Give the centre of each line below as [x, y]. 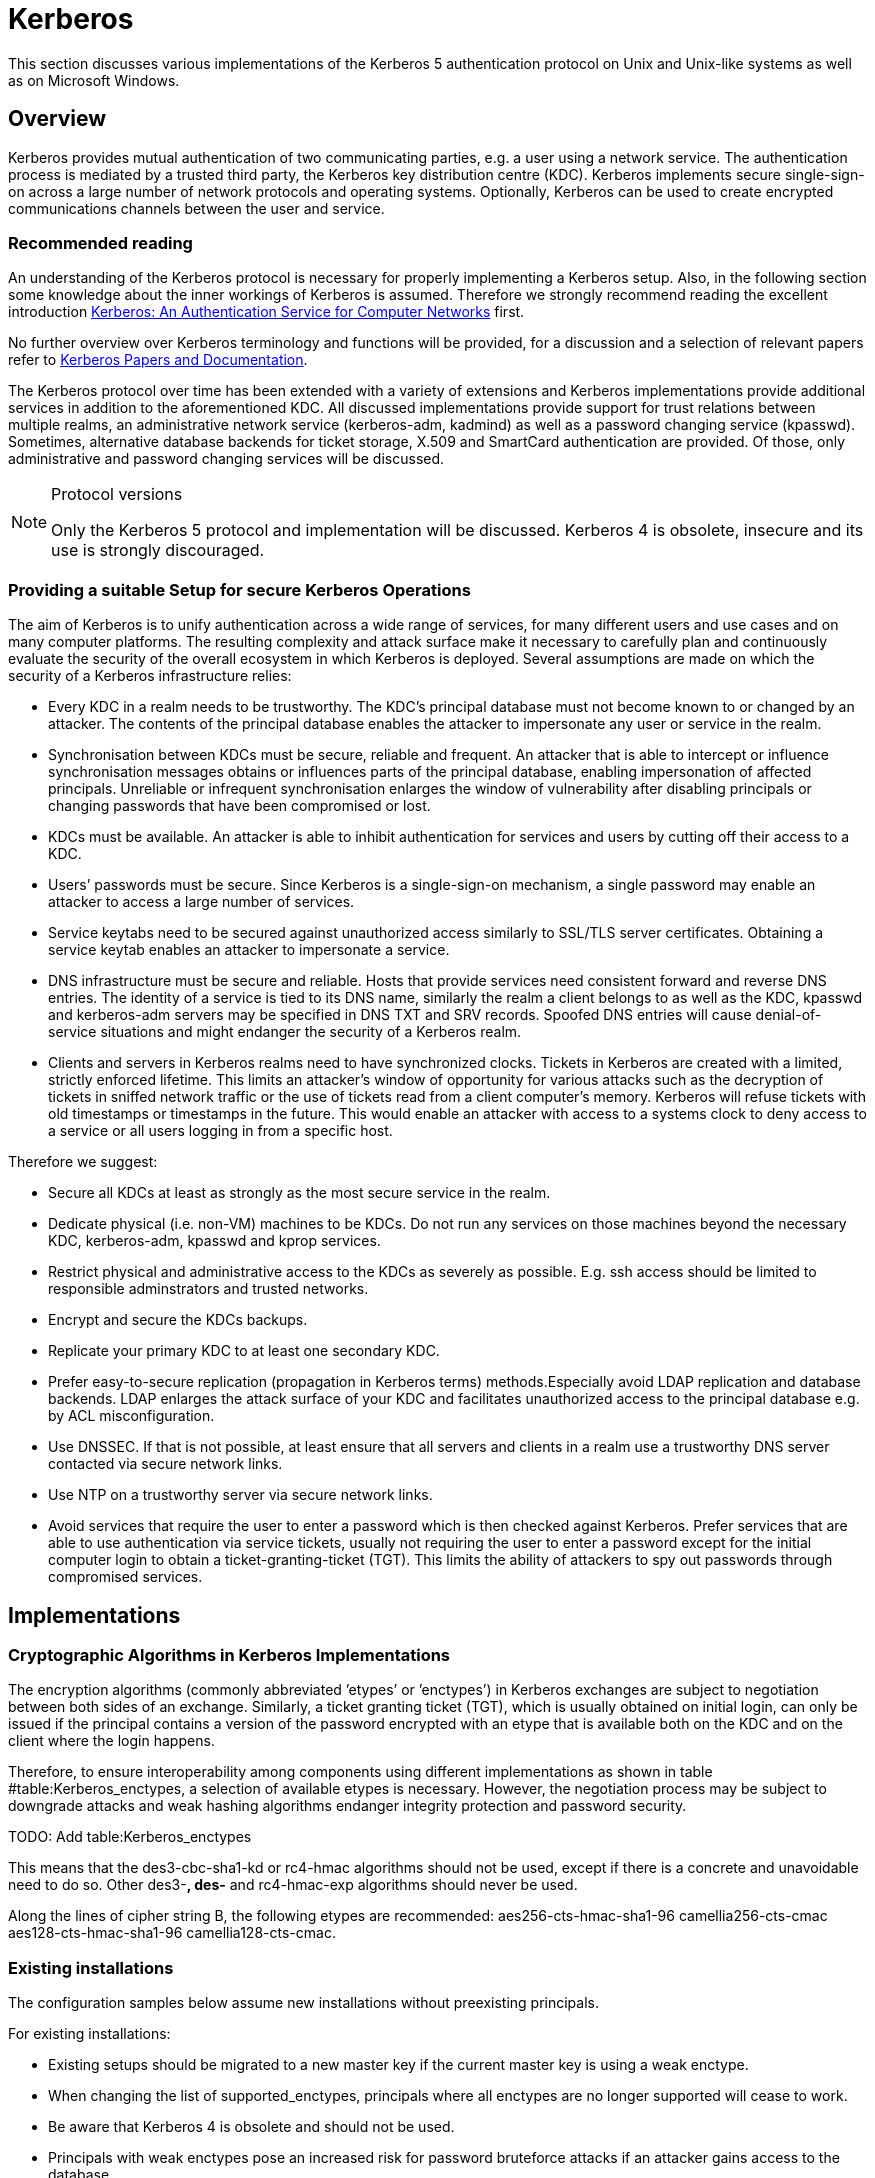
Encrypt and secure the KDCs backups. [178, 1320]
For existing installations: [89, 2034]
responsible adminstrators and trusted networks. [208, 1289]
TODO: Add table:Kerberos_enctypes [130, 1837]
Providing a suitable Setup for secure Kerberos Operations [239, 589]
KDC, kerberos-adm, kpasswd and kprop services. [214, 1241]
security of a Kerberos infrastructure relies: [150, 676]
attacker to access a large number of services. [201, 902]
